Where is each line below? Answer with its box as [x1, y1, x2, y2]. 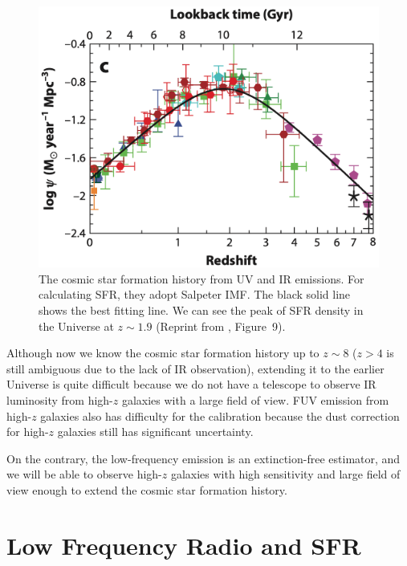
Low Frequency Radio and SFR [6, 528, 361, 561]
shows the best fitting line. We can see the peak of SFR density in [39, 302, 364, 318]
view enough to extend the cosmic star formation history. [6, 481, 287, 498]
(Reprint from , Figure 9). [156, 317, 286, 334]
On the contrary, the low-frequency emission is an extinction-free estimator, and [6, 450, 401, 466]
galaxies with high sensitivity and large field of [170, 466, 401, 483]
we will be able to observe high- [6, 466, 162, 483]
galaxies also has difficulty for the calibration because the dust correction [40, 407, 400, 424]
